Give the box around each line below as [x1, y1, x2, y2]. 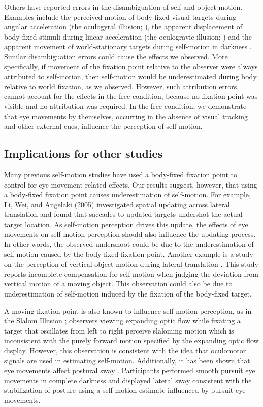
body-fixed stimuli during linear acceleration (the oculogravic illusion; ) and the [4, 31, 252, 42]
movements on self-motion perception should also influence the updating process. [4, 229, 256, 239]
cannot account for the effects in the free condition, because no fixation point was [4, 91, 258, 101]
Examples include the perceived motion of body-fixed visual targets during [4, 11, 237, 22]
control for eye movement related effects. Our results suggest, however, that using [4, 179, 257, 190]
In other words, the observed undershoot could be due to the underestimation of [4, 239, 254, 249]
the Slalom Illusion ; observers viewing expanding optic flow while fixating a [4, 315, 241, 326]
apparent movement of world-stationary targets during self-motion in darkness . [4, 41, 252, 52]
